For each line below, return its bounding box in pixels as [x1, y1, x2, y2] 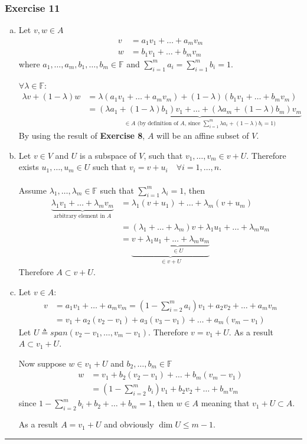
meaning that [201, 397, 250, 409]
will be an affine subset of [156, 129, 249, 142]
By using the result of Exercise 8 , [18, 129, 145, 142]
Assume [18, 184, 47, 196]
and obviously [104, 418, 154, 430]
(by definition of [137, 120, 179, 126]
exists [18, 161, 39, 173]
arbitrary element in [54, 213, 105, 220]
